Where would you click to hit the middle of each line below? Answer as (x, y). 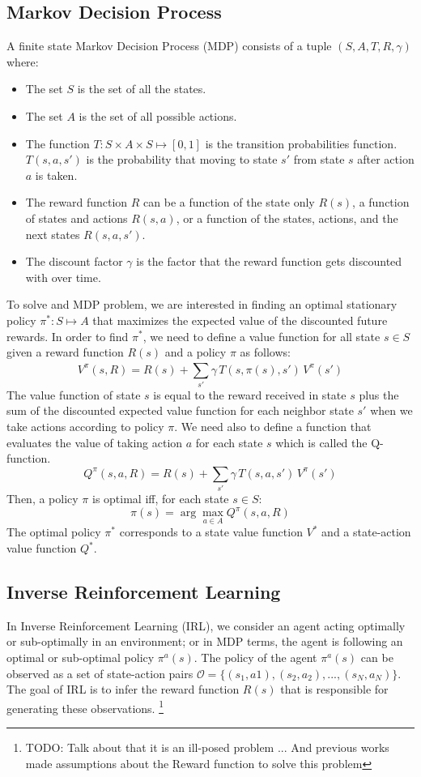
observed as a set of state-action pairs (100, 673)
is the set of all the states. (142, 89)
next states (53, 234)
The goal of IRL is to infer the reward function (123, 689)
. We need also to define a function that (273, 427)
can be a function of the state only (229, 202)
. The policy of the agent (255, 657)
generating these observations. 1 (85, 707)
